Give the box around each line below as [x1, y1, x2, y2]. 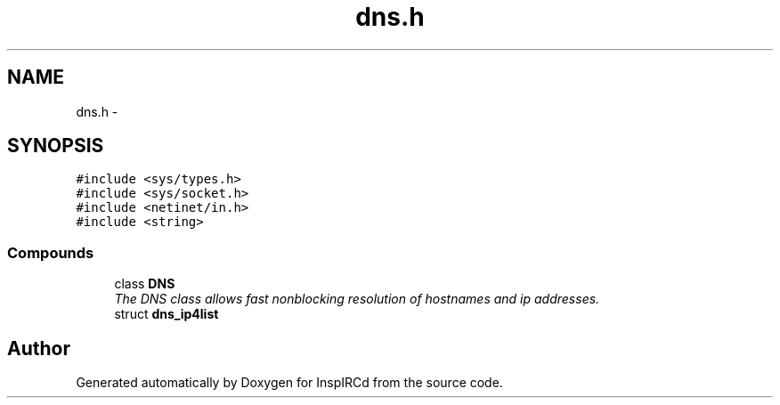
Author [7, 336, 70, 360]
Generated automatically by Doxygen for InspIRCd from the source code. [76, 375, 503, 391]
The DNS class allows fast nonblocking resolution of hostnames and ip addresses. [114, 291, 600, 307]
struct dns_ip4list [114, 306, 219, 322]
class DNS [114, 276, 175, 292]
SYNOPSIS [7, 134, 104, 158]
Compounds [7, 243, 94, 262]
